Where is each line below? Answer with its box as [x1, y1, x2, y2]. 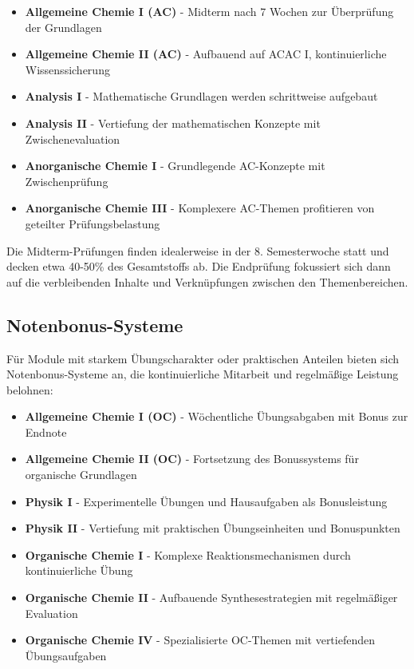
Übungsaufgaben [25, 647, 107, 663]
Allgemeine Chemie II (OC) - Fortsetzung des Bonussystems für [25, 450, 359, 467]
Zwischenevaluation [25, 130, 120, 147]
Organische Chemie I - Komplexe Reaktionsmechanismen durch [25, 546, 351, 563]
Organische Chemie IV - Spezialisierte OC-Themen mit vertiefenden [25, 631, 375, 648]
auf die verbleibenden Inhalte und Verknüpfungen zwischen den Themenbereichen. [6, 273, 408, 290]
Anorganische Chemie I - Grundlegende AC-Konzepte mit [25, 157, 325, 174]
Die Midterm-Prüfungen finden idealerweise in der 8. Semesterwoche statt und [6, 242, 389, 259]
